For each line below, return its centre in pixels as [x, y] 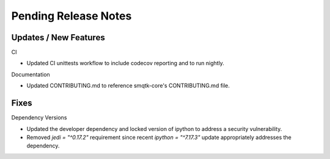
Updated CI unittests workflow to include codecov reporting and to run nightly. [125, 63]
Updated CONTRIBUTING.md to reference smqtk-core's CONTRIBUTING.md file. [128, 86]
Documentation [31, 74]
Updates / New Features [58, 37]
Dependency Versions [39, 118]
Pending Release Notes [71, 16]
